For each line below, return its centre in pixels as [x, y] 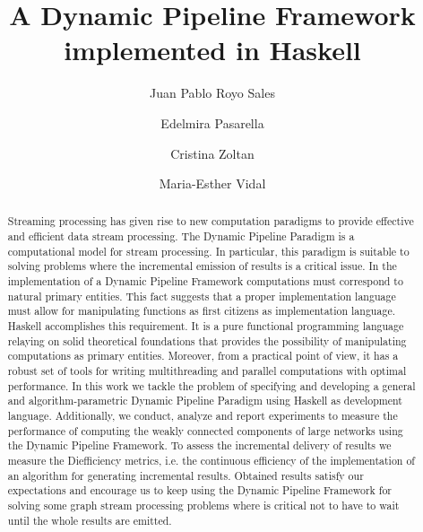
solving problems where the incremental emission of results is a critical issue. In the [202, 266]
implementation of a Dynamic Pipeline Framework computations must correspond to [205, 281]
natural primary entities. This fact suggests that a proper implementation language [202, 296]
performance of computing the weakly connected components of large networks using [205, 430]
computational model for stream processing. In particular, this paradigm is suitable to [208, 251]
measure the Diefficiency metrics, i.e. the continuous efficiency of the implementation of [211, 460]
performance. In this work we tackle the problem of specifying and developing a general [211, 385]
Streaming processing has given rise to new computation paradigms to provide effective [211, 221]
